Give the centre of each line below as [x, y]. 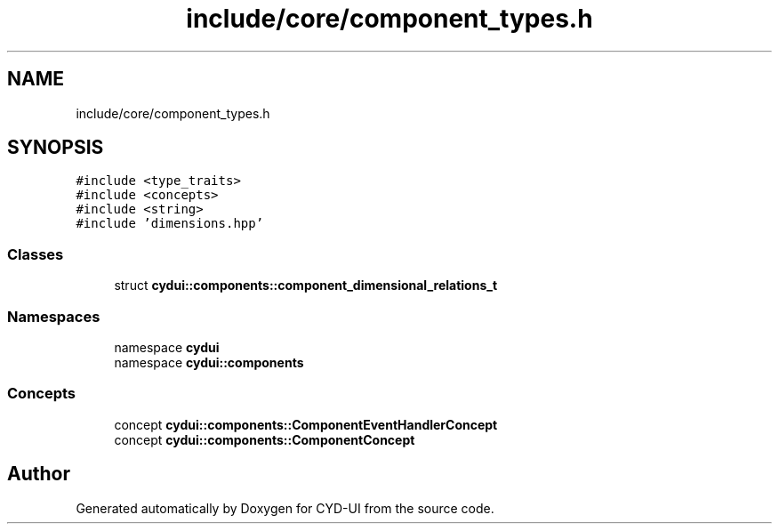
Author [39, 474]
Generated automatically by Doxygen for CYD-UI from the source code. [285, 508]
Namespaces [54, 316]
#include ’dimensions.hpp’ [170, 224]
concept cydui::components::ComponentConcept [265, 439]
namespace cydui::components [209, 362]
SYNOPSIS [56, 148]
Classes [36, 254]
